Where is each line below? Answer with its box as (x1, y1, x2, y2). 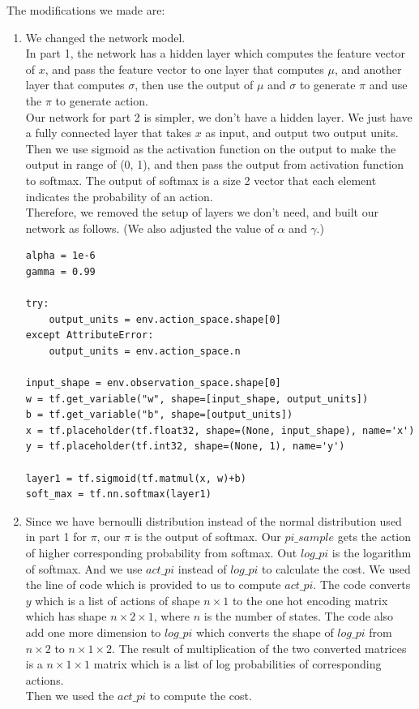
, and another (334, 60, 402, 77)
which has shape (25, 608, 107, 625)
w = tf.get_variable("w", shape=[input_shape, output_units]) (25, 393, 369, 405)
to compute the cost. (149, 687, 252, 704)
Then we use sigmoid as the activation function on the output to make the (25, 140, 396, 157)
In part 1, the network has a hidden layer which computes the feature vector (25, 45, 405, 62)
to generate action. (55, 92, 148, 109)
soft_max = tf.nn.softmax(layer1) (25, 488, 212, 501)
